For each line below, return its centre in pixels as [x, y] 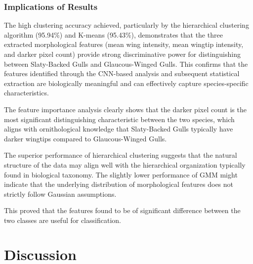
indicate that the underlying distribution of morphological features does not [119, 184]
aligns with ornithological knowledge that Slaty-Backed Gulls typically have [119, 129]
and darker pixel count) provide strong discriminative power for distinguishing [122, 54]
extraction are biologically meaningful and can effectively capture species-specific [126, 83]
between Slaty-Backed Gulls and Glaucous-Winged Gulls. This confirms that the [126, 64]
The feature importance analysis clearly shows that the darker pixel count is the [125, 109]
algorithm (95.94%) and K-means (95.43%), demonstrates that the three [113, 34]
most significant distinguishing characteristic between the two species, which [119, 119]
